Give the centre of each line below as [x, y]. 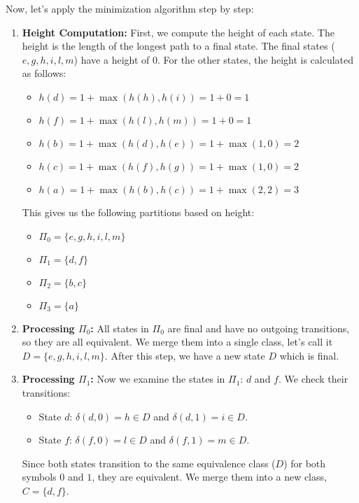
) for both [305, 463]
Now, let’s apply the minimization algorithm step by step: [130, 8]
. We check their [313, 379]
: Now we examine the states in [158, 379]
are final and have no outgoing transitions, [259, 328]
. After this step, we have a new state [185, 355]
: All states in [120, 328]
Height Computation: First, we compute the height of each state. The [178, 32]
